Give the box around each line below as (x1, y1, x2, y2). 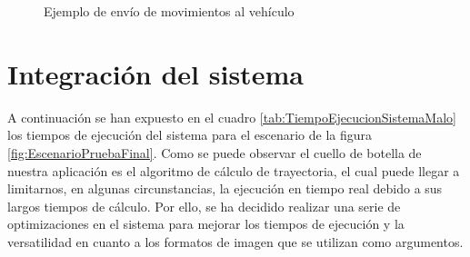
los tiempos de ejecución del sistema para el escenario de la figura (7, 125, 373, 144)
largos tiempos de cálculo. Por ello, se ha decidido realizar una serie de (7, 196, 401, 215)
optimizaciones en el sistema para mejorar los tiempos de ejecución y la (7, 214, 405, 233)
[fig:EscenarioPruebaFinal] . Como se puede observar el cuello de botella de (7, 143, 422, 162)
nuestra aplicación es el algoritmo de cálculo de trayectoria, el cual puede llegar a (7, 161, 460, 180)
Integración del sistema (7, 54, 304, 92)
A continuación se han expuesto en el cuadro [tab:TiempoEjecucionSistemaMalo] (7, 107, 456, 126)
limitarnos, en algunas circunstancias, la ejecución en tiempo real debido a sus (7, 179, 443, 198)
